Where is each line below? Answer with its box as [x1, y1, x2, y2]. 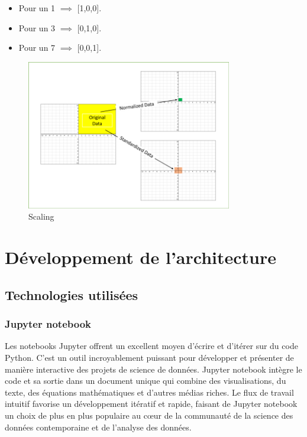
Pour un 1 [18, 2, 56, 14]
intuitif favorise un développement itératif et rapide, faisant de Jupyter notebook [5, 397, 298, 410]
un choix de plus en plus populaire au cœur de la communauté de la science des [5, 409, 293, 421]
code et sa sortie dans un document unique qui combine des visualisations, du [5, 374, 286, 387]
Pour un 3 [18, 21, 56, 34]
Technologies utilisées [5, 285, 138, 304]
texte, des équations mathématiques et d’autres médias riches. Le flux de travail [5, 386, 294, 398]
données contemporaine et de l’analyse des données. [5, 420, 192, 433]
